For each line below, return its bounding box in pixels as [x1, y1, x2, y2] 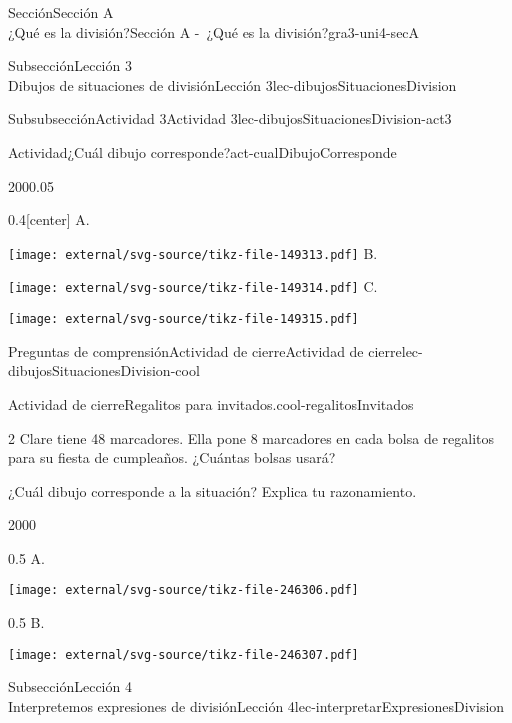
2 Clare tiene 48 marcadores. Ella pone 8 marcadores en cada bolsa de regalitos [8, 427, 495, 448]
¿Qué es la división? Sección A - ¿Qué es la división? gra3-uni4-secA [8, 21, 420, 42]
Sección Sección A [8, 2, 114, 22]
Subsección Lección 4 [8, 676, 132, 697]
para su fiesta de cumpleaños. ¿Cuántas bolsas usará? [8, 447, 336, 468]
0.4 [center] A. [8, 209, 90, 230]
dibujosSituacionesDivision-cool [8, 360, 200, 381]
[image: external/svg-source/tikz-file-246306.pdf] [8, 583, 359, 598]
